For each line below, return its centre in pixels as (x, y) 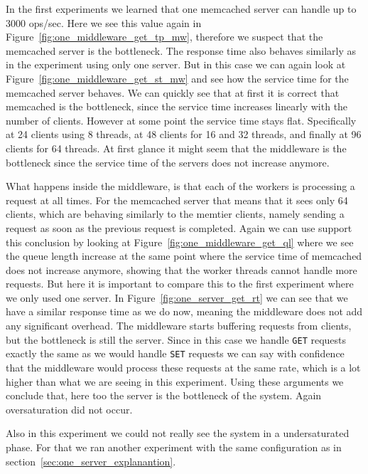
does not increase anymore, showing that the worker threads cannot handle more (182, 269)
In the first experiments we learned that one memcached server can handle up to (181, 9)
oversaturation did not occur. (69, 409)
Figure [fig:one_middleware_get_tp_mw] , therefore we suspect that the (164, 37)
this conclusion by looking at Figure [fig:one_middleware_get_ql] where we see (180, 242)
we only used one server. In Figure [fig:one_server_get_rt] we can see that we (177, 297)
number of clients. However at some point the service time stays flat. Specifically (181, 120)
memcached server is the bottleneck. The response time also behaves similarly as (181, 50)
